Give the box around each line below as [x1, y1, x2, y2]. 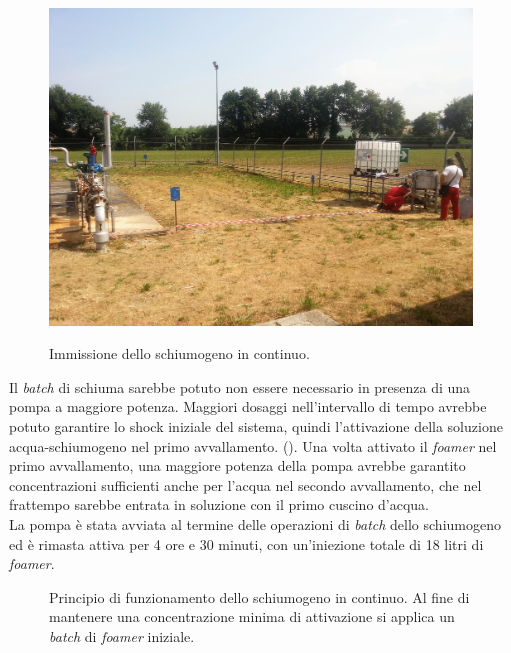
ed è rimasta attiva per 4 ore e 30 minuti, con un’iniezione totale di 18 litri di [9, 533, 484, 554]
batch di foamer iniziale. [49, 625, 195, 646]
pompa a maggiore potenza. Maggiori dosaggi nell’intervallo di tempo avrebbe [9, 396, 487, 417]
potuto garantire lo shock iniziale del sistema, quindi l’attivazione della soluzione [9, 415, 503, 436]
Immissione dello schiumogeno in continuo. [49, 343, 310, 364]
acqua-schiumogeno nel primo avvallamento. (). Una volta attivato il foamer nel [9, 435, 497, 456]
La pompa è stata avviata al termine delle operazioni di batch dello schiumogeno [9, 513, 501, 534]
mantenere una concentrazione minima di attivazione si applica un [49, 606, 455, 627]
